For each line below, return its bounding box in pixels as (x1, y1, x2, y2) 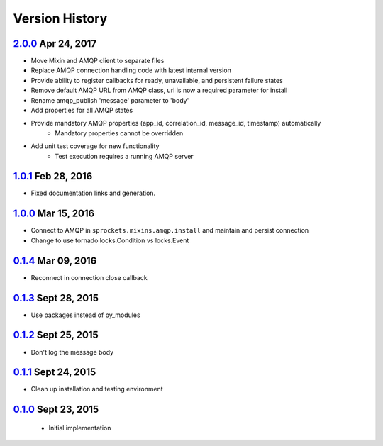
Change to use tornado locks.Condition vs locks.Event (30, 236, 189, 245)
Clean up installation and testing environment (30, 385, 163, 394)
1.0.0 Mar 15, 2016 (13, 208, 95, 220)
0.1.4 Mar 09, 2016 (13, 255, 97, 267)
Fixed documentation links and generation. (30, 189, 156, 198)
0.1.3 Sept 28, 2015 (13, 291, 99, 304)
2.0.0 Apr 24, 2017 (13, 38, 97, 50)
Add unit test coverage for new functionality (30, 142, 160, 150)
